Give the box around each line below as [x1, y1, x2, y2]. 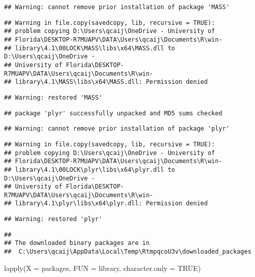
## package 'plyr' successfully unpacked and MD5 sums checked [4, 109, 222, 117]
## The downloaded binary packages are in [4, 239, 150, 247]
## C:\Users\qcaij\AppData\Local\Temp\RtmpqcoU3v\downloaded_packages [4, 248, 251, 256]
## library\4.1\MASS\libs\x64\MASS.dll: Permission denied [4, 78, 208, 86]
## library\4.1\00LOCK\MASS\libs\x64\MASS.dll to [4, 44, 175, 52]
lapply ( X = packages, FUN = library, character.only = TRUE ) [4, 262, 201, 273]
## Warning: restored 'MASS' [4, 94, 103, 101]
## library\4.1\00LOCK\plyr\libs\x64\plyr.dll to [4, 166, 175, 173]
